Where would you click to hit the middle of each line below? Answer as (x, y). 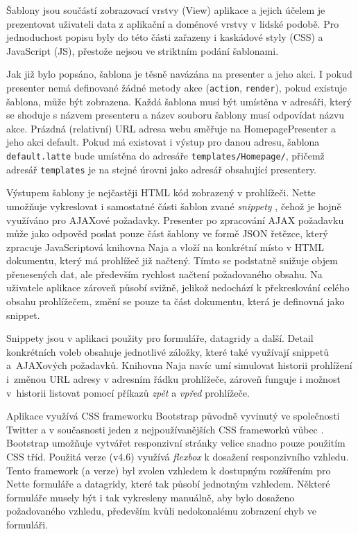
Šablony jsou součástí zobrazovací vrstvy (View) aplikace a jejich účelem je (166, 10)
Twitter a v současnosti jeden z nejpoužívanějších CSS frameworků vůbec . (165, 429)
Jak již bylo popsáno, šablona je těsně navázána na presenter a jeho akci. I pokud (179, 74)
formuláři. (27, 524)
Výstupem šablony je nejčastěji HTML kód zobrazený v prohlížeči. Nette (161, 192)
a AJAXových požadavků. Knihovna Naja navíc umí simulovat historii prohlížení (179, 365)
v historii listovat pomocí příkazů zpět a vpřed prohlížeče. (128, 392)
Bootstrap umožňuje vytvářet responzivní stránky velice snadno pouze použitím (176, 443)
